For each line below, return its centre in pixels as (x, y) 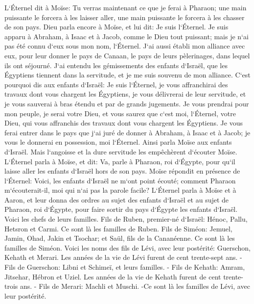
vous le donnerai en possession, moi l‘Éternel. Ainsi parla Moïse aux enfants (118, 142)
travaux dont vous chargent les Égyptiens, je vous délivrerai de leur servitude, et (125, 94)
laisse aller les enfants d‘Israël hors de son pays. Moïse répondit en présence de (122, 171)
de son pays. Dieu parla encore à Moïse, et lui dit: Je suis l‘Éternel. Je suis (116, 27)
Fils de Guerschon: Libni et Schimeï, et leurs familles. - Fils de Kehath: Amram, (125, 267)
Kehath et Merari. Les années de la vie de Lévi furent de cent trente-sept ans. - (123, 257)
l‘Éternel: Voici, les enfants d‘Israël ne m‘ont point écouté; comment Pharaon (120, 180)
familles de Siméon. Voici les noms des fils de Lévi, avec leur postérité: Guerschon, (127, 247)
